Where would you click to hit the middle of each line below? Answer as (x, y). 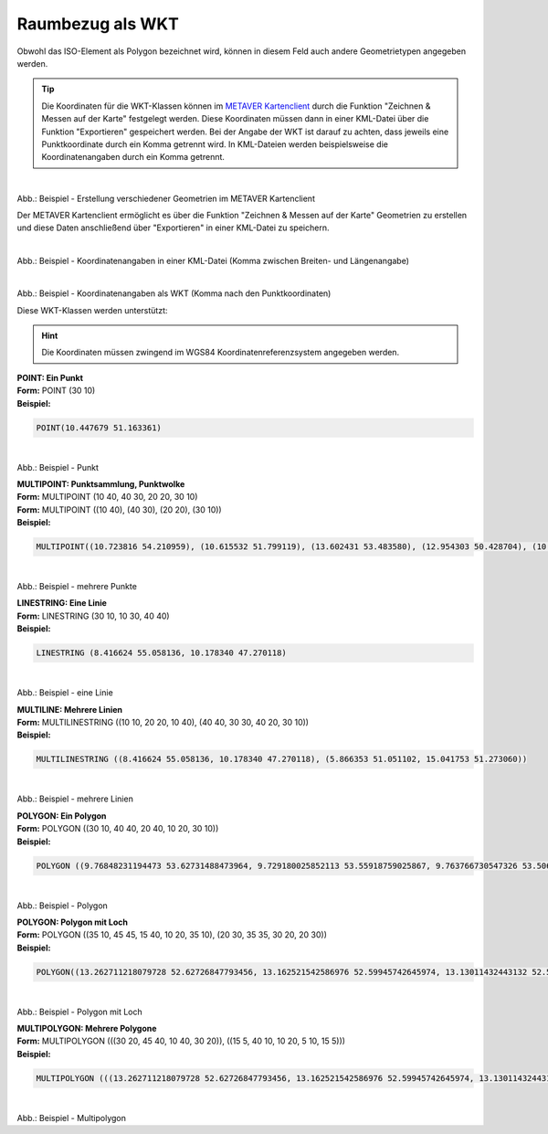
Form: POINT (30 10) (56, 391)
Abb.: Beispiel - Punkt (58, 467)
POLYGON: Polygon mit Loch (72, 922)
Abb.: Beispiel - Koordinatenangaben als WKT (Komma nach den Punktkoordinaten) (174, 293)
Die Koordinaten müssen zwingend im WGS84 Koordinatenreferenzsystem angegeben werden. (221, 353)
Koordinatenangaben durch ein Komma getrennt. (133, 157)
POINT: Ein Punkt (50, 377)
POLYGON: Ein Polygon (62, 816)
